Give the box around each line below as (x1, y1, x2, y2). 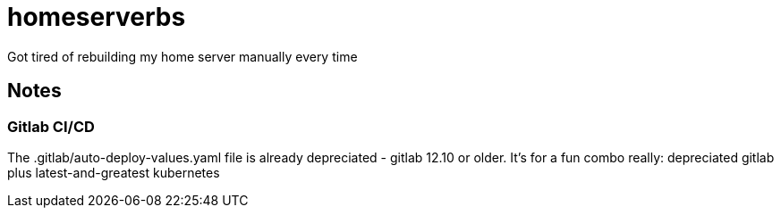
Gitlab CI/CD (7, 117, 95, 136)
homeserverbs (7, 2, 186, 32)
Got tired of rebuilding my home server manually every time (7, 48, 358, 64)
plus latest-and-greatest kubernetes (7, 164, 220, 180)
